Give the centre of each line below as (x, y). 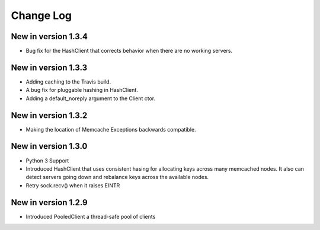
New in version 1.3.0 (49, 146)
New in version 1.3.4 (49, 36)
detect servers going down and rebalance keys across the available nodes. (117, 177)
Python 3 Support (47, 161)
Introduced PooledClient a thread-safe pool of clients (91, 216)
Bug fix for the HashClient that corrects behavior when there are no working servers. (129, 51)
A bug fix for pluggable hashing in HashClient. (82, 90)
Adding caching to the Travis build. (68, 82)
